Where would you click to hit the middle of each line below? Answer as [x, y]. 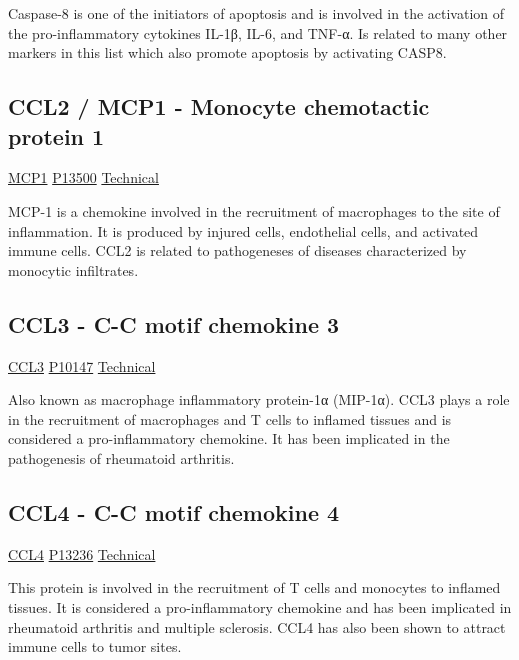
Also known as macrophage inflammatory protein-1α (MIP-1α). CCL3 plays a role [259, 399]
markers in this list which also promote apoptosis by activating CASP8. [227, 52]
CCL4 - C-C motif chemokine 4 [174, 511]
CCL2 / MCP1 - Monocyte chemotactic [219, 106]
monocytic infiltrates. [73, 269]
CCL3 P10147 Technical [82, 365]
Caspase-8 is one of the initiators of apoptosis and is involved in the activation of [256, 13]
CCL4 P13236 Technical [82, 553]
